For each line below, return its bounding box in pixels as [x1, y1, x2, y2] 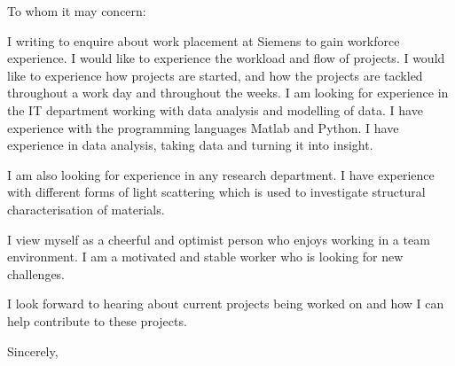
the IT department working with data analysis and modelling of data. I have [7, 100, 423, 119]
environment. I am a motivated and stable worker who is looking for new [7, 247, 404, 266]
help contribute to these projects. [7, 311, 187, 330]
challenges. [7, 264, 66, 283]
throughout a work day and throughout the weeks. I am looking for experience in [7, 83, 449, 102]
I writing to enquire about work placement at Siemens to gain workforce [7, 31, 400, 50]
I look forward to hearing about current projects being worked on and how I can [7, 294, 444, 313]
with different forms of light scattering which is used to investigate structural [7, 183, 426, 201]
